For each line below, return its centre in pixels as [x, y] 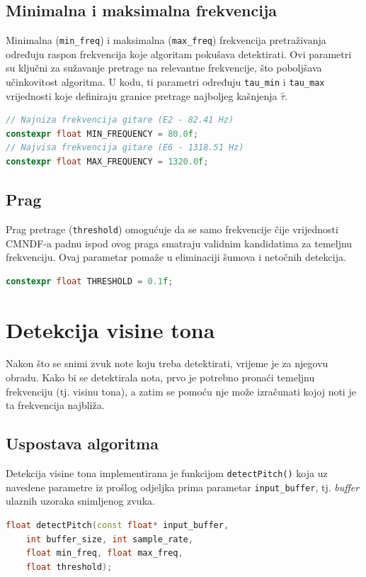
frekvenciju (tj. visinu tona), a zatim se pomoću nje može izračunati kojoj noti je [181, 391]
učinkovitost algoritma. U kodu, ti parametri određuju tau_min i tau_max [165, 82]
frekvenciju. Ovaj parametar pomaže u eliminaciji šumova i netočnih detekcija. [176, 257]
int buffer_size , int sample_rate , [109, 539]
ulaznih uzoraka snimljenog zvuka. [80, 501]
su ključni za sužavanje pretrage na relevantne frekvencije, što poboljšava [164, 68]
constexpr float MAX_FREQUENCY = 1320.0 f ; [107, 162]
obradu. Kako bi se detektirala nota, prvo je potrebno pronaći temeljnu [160, 377]
